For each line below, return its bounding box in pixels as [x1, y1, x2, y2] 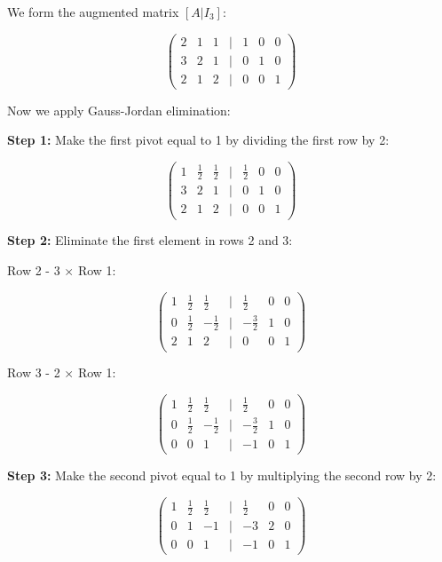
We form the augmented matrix [7, 3, 179, 20]
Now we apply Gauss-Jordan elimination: [7, 100, 231, 119]
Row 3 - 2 [7, 363, 60, 382]
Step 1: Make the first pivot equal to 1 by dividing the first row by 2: [7, 131, 390, 149]
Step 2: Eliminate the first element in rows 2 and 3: [7, 231, 293, 249]
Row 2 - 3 [7, 261, 60, 280]
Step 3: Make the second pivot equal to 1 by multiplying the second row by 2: [7, 465, 437, 484]
